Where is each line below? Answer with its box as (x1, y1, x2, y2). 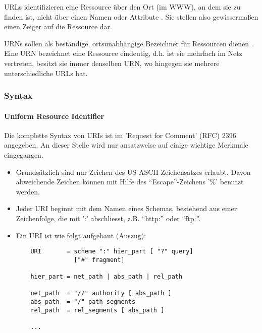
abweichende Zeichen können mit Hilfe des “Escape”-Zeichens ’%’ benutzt (16, 176, 244, 187)
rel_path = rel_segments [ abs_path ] (30, 306, 165, 314)
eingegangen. (4, 149, 43, 160)
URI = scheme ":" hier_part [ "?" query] (30, 248, 193, 255)
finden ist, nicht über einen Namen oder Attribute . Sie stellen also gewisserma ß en (4, 11, 258, 22)
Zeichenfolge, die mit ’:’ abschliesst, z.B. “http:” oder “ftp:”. (16, 213, 201, 223)
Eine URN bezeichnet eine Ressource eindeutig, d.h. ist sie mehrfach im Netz (4, 48, 242, 58)
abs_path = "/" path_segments (30, 298, 136, 306)
